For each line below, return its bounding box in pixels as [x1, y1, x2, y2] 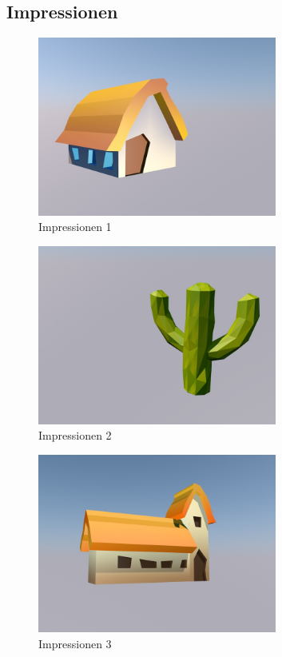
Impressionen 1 [38, 218, 112, 235]
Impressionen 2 [38, 427, 112, 444]
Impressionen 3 [38, 635, 112, 651]
